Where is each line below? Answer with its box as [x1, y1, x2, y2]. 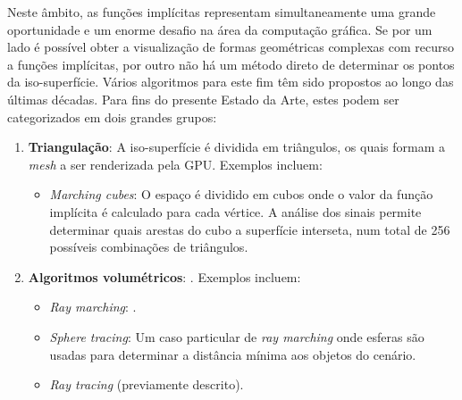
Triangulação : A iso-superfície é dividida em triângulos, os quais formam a [28, 137, 446, 156]
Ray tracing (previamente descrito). [49, 375, 244, 394]
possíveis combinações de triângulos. [49, 237, 248, 256]
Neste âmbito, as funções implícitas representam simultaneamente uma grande [7, 3, 436, 21]
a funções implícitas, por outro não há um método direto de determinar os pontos [7, 54, 455, 73]
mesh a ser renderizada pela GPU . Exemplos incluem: [28, 154, 323, 173]
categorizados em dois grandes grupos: [7, 107, 217, 126]
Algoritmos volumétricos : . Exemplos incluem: [28, 267, 301, 286]
